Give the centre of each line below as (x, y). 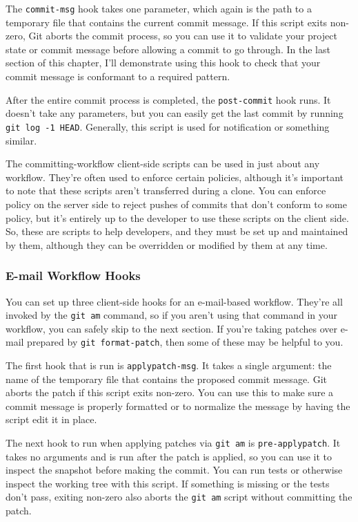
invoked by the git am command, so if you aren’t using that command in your (172, 315)
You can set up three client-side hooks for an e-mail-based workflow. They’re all (174, 301)
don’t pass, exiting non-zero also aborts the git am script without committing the (179, 497)
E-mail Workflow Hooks (73, 276)
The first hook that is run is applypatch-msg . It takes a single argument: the (169, 365)
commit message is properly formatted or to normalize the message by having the (178, 406)
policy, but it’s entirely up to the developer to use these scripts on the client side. (177, 217)
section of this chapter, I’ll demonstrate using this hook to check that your (163, 63)
